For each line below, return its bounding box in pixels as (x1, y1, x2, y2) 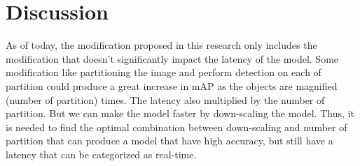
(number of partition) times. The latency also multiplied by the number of (6, 92, 325, 107)
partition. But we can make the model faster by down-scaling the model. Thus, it (6, 106, 354, 121)
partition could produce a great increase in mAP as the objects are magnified (6, 78, 338, 93)
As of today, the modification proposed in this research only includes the (6, 38, 317, 52)
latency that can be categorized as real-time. (6, 146, 197, 161)
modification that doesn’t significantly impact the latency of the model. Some (6, 51, 339, 66)
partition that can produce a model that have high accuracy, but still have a (6, 133, 333, 148)
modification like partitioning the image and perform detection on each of (6, 65, 321, 80)
